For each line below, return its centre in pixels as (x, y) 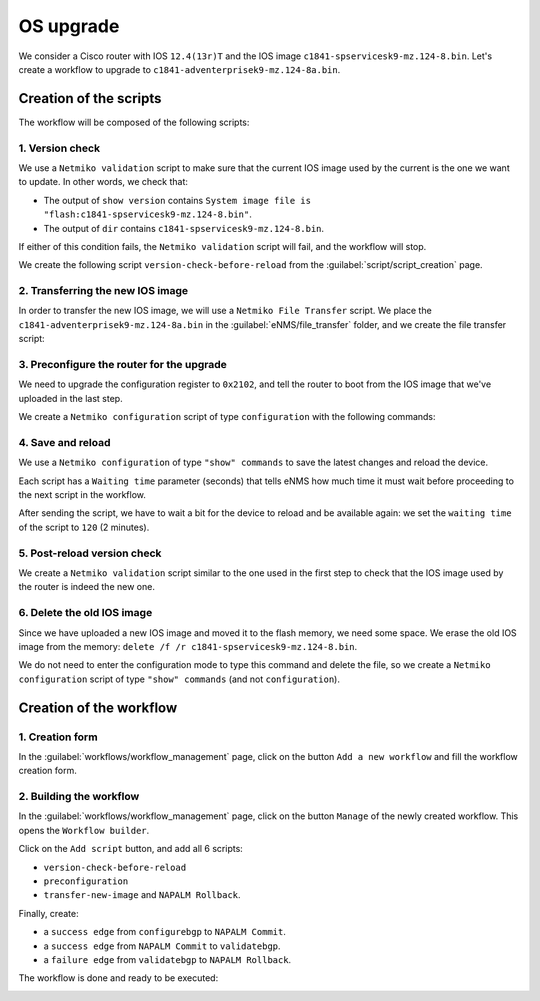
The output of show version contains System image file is (177, 200)
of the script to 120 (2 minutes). (84, 527)
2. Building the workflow (79, 797)
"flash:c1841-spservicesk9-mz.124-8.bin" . (147, 214)
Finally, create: (48, 913)
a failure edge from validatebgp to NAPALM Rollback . (167, 959)
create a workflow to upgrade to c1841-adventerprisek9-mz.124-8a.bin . (179, 69)
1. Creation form (58, 737)
